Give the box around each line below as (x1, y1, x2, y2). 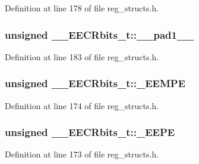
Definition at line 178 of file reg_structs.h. (5, 2, 159, 14)
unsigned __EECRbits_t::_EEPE (5, 125, 175, 140)
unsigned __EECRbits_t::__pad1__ (5, 27, 194, 42)
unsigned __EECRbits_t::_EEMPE (5, 76, 186, 91)
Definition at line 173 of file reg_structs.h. (5, 148, 159, 160)
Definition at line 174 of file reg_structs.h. (5, 99, 159, 112)
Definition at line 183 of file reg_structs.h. (5, 50, 159, 63)
